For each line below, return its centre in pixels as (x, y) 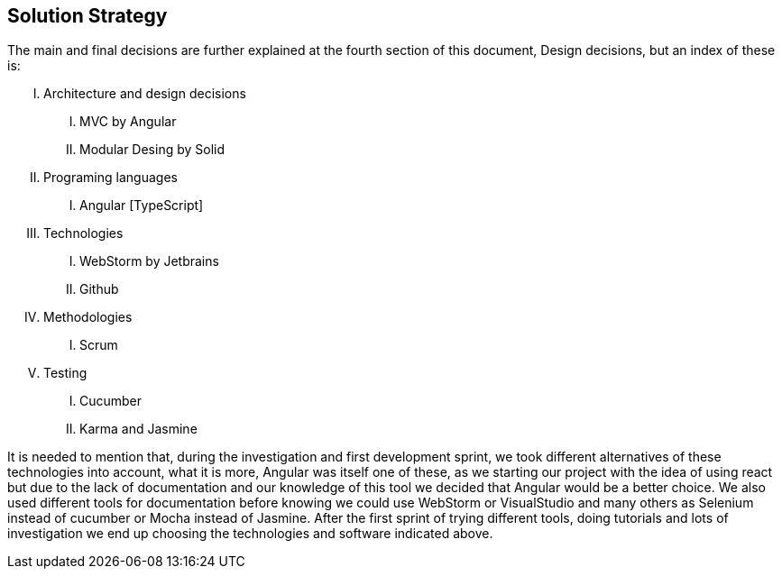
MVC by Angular (128, 122)
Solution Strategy (87, 16)
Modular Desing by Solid (152, 150)
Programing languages (110, 178)
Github (99, 289)
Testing (65, 373)
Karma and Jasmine (138, 429)
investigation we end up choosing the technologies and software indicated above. (250, 534)
